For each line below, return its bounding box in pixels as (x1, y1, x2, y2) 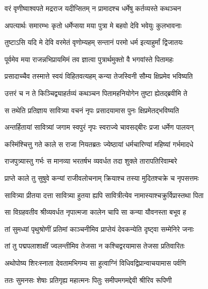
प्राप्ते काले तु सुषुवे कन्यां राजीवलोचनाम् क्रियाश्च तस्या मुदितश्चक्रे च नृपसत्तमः (5, 172, 199, 183)
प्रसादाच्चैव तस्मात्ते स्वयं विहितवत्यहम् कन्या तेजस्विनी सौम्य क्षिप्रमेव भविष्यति (5, 71, 193, 81)
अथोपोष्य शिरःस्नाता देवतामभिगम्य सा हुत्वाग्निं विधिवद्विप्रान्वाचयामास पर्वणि (5, 257, 186, 268)
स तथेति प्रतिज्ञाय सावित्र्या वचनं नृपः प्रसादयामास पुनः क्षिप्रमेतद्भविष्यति (5, 105, 179, 115)
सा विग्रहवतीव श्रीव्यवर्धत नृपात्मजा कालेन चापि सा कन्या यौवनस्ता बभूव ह (5, 207, 186, 217)
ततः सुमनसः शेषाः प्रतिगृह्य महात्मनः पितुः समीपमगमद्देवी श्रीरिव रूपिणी (5, 274, 172, 285)
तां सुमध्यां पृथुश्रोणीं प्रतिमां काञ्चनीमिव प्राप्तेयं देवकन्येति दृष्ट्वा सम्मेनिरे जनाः (5, 223, 194, 234)
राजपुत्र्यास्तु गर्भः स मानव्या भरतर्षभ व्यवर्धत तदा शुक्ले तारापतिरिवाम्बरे (5, 156, 177, 166)
